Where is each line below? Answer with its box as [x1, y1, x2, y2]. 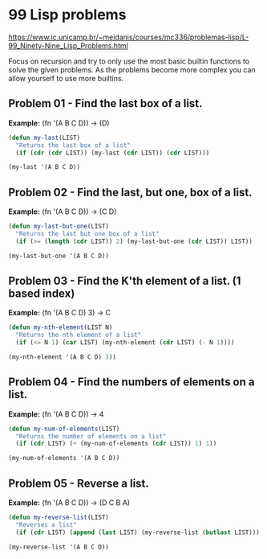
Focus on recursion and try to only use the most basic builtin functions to [8, 56, 250, 66]
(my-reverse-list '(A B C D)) [8, 543, 110, 551]
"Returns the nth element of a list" [15, 331, 142, 339]
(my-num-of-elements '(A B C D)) [8, 454, 120, 462]
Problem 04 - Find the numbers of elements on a [8, 376, 255, 389]
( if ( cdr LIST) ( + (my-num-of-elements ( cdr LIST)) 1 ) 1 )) [15, 440, 217, 448]
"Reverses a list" [15, 520, 78, 528]
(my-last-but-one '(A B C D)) [8, 252, 110, 260]
